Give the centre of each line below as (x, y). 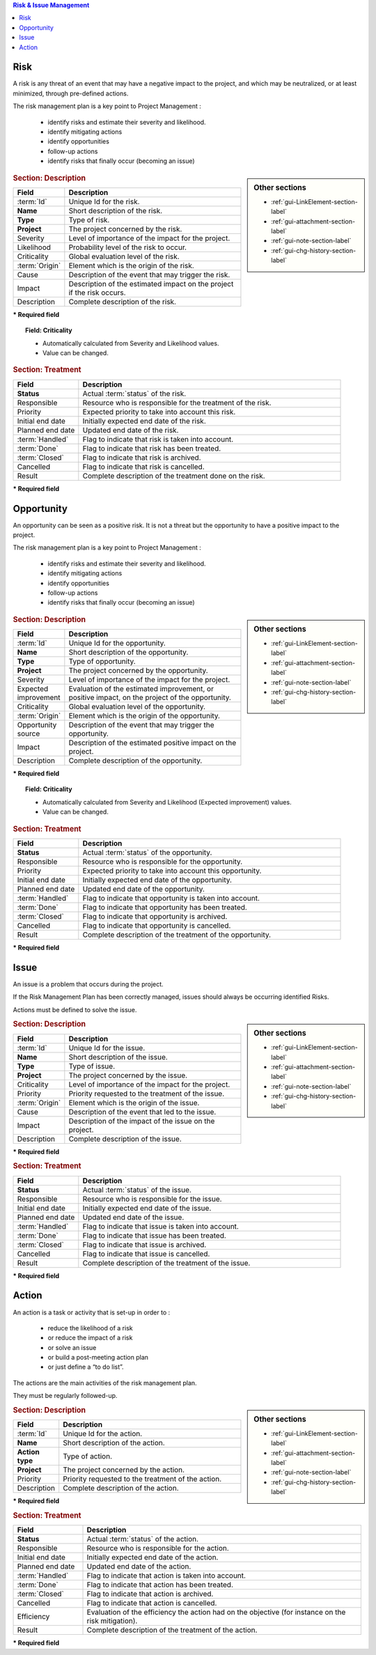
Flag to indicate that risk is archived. (142, 458)
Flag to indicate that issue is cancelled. (146, 1254)
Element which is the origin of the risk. (131, 265)
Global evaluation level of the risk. (124, 256)
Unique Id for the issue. (107, 1048)
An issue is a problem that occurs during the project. (88, 984)
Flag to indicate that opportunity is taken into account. (171, 898)
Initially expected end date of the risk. (144, 421)
